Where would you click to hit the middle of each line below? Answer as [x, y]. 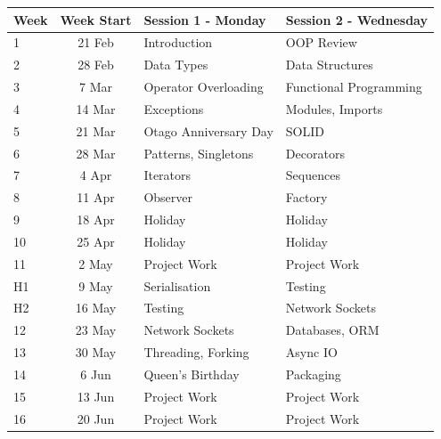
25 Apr [96, 241]
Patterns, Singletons [199, 153]
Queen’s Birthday [192, 374]
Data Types [176, 65]
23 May [96, 330]
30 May [96, 352]
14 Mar [96, 108]
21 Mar [96, 130]
